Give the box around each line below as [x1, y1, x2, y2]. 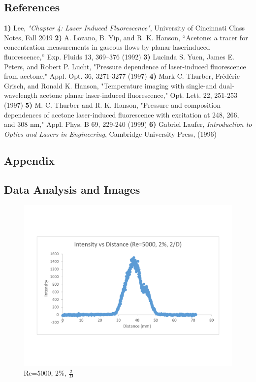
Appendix [4, 152, 55, 168]
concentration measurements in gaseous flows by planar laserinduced [4, 42, 210, 52]
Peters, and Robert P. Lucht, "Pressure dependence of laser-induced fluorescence [4, 61, 246, 71]
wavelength [4, 90, 37, 100]
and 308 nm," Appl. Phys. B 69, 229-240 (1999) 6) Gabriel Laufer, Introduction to [4, 119, 252, 129]
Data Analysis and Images [4, 181, 140, 197]
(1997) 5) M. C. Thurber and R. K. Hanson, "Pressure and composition [4, 99, 221, 110]
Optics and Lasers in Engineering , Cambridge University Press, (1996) [4, 128, 217, 139]
